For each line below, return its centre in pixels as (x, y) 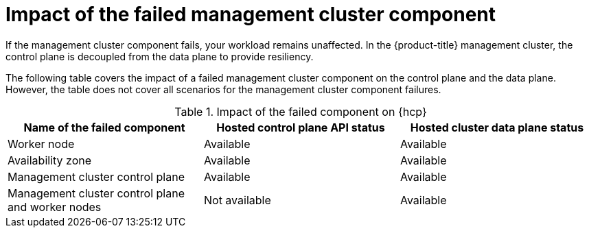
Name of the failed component (104, 127)
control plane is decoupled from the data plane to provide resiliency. (160, 56)
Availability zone (50, 160)
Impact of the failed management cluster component (251, 14)
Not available (237, 200)
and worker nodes (55, 207)
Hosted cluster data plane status (497, 127)
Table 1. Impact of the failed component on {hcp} (301, 111)
